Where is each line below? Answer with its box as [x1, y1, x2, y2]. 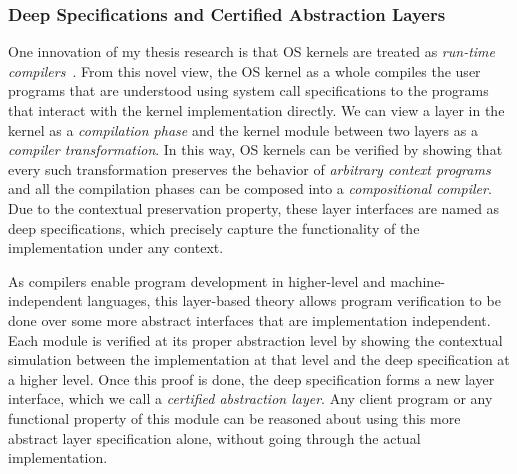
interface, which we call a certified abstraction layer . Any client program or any [8, 388, 493, 409]
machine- [390, 270, 446, 291]
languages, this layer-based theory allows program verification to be [87, 290, 501, 311]
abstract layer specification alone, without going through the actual [8, 427, 421, 448]
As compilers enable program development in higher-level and [8, 270, 386, 291]
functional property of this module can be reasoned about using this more [8, 407, 461, 428]
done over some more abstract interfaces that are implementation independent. [8, 309, 491, 330]
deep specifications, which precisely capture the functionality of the [8, 217, 420, 238]
